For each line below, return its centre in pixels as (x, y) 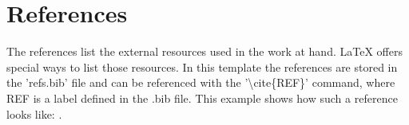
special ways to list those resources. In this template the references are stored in (202, 66)
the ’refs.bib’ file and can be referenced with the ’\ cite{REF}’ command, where (201, 82)
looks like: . (34, 113)
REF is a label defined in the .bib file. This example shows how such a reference (202, 98)
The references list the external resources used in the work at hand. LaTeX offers (204, 51)
